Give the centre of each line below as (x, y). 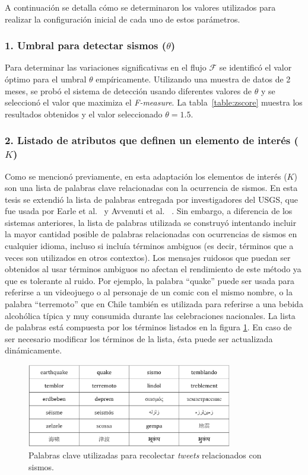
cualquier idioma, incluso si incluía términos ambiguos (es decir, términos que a (149, 246)
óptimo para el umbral (46, 79)
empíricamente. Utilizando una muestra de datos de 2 (193, 79)
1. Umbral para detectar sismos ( (86, 45)
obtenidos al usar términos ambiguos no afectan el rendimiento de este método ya (153, 269)
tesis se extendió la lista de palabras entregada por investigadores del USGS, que (151, 199)
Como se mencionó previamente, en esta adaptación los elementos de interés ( (146, 176)
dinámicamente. (34, 350)
